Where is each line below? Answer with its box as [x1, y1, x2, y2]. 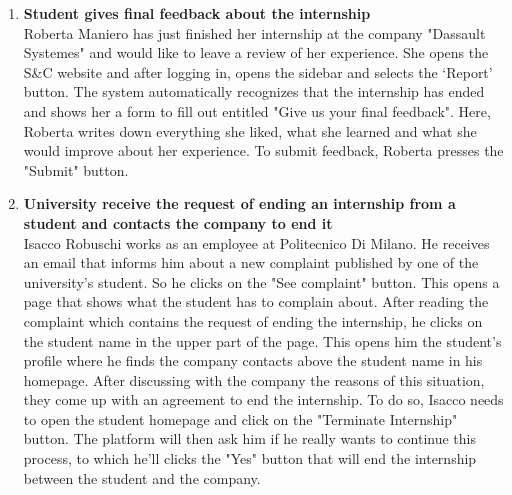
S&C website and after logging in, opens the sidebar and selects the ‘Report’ [23, 61, 493, 82]
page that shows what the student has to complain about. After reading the [23, 291, 489, 312]
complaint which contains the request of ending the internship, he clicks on [23, 310, 483, 331]
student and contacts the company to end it [23, 212, 333, 233]
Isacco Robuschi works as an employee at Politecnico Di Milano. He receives [23, 232, 490, 253]
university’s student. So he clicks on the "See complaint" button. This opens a [23, 271, 500, 292]
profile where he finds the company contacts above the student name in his [23, 350, 483, 371]
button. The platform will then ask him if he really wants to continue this [23, 428, 477, 449]
